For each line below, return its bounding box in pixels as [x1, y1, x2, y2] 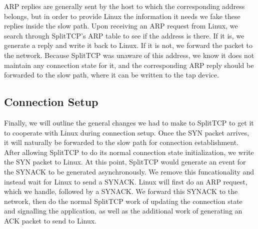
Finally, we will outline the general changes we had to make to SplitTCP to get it [4, 117, 254, 127]
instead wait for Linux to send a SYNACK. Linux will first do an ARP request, [4, 176, 247, 186]
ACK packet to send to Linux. [4, 215, 96, 225]
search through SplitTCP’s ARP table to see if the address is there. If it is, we [4, 30, 244, 40]
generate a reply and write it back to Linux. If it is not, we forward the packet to [4, 40, 253, 50]
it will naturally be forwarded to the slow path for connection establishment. [4, 137, 239, 147]
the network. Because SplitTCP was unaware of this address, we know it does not [4, 49, 254, 60]
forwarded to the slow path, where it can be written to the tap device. [4, 69, 219, 80]
